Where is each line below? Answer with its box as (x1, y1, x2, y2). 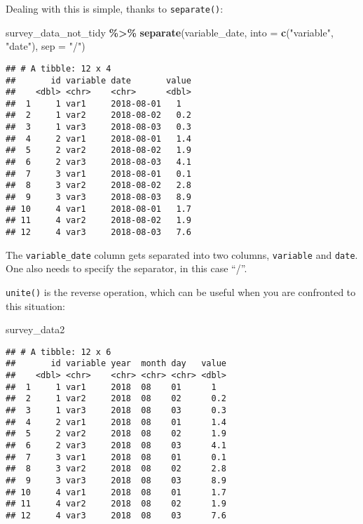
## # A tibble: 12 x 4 (6, 63, 111, 74)
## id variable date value (6, 75, 191, 86)
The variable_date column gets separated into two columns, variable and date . (6, 247, 358, 262)
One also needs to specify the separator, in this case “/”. (6, 261, 247, 276)
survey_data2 (6, 322, 65, 337)
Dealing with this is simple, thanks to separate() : (6, 1, 224, 15)
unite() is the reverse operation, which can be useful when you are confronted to (6, 284, 356, 299)
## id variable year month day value (6, 358, 226, 369)
